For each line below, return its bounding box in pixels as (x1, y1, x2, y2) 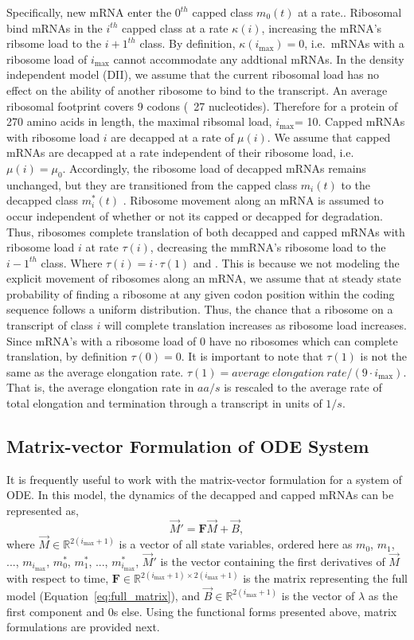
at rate (85, 239, 119, 256)
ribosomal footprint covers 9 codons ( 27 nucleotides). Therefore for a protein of (6, 97, 398, 114)
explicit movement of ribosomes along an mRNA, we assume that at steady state (6, 270, 401, 287)
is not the (360, 348, 407, 365)
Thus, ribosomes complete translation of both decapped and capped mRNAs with (6, 223, 405, 240)
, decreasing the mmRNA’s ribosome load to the (150, 239, 386, 256)
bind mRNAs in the (6, 19, 103, 36)
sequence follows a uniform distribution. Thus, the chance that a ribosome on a (6, 301, 393, 318)
